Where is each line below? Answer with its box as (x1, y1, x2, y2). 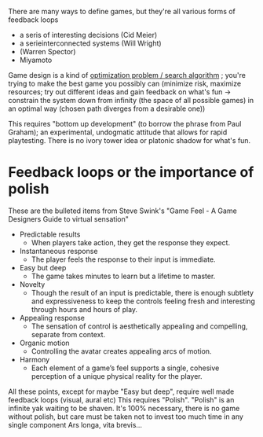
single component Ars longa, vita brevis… (8, 420, 143, 429)
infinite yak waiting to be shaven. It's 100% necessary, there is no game (8, 403, 240, 413)
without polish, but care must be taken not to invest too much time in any (8, 412, 243, 421)
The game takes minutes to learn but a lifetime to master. (31, 271, 216, 281)
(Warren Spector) (19, 47, 76, 56)
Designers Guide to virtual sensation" (8, 214, 130, 223)
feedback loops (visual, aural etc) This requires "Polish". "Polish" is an (8, 395, 235, 404)
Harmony (19, 354, 50, 364)
